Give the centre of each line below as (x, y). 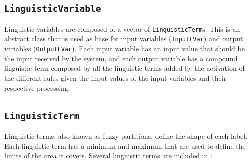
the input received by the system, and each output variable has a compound (121, 58)
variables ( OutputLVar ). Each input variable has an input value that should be (124, 48)
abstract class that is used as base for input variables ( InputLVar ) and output (124, 38)
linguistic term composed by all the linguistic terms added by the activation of (124, 68)
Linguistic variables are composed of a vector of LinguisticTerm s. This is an (122, 28)
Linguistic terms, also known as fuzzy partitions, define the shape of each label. (126, 136)
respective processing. (37, 88)
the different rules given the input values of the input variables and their (115, 77)
